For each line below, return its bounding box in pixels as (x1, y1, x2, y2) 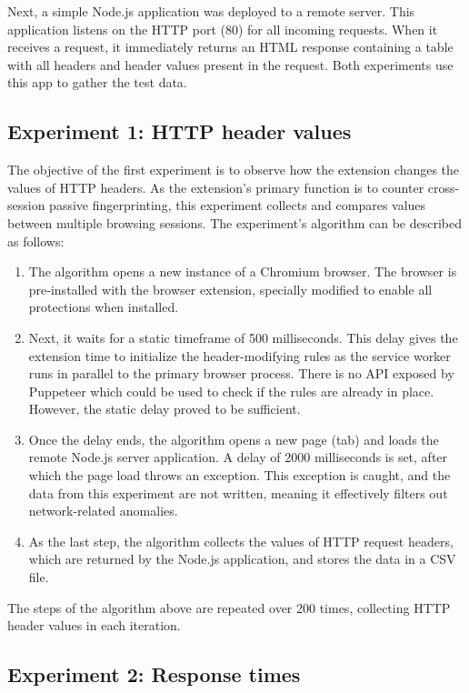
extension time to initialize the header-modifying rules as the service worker (28, 346, 451, 365)
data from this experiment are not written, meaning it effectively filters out (28, 483, 448, 502)
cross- (427, 177, 460, 196)
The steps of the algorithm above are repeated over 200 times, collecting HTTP (7, 598, 451, 617)
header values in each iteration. (7, 616, 181, 635)
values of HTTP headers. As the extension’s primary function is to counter (7, 177, 424, 196)
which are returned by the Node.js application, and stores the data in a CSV (28, 549, 456, 568)
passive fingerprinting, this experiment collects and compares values (49, 196, 426, 215)
